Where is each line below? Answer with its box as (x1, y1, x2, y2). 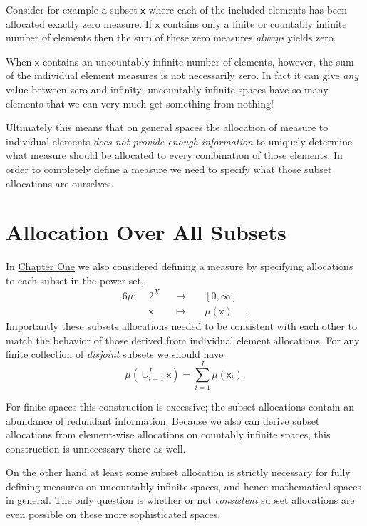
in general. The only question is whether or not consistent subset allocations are (6, 493, 355, 507)
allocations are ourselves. (6, 175, 114, 190)
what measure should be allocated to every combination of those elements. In (6, 148, 343, 163)
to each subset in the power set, (6, 272, 144, 287)
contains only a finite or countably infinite (162, 16, 347, 31)
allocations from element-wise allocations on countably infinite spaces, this (6, 427, 331, 442)
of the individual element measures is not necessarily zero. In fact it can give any (6, 68, 359, 83)
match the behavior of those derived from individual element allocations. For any (6, 332, 360, 347)
